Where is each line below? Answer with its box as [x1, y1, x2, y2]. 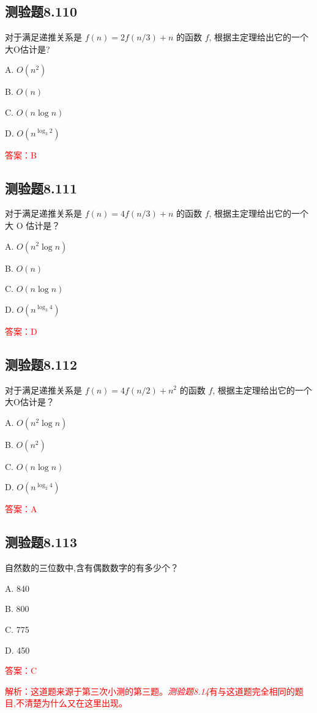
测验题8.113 [5, 532, 77, 551]
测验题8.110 [5, 2, 77, 21]
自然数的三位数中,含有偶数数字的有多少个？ [5, 561, 179, 574]
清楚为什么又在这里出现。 [24, 696, 127, 709]
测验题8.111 [5, 178, 77, 197]
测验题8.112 [5, 354, 77, 373]
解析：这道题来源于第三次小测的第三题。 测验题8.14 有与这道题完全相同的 [5, 684, 295, 697]
